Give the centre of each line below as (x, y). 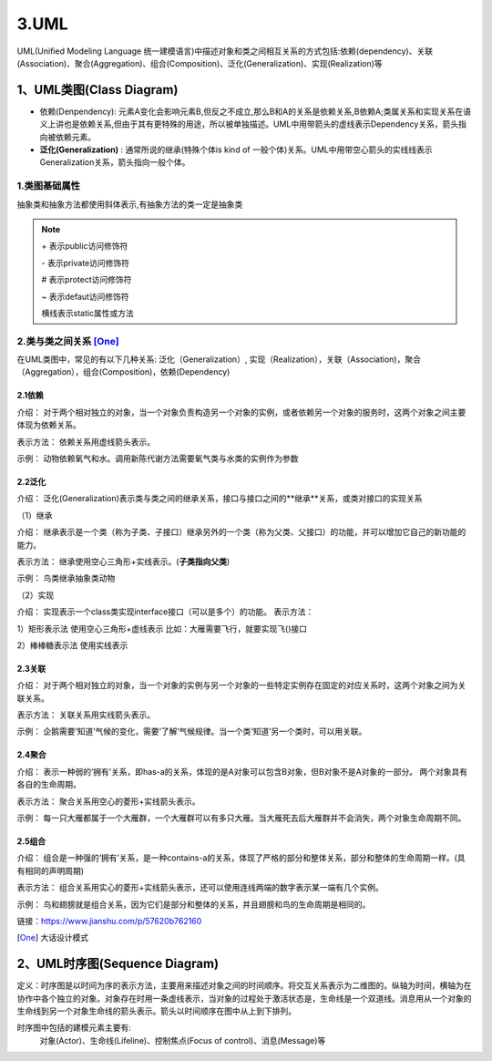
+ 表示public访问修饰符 (85, 246)
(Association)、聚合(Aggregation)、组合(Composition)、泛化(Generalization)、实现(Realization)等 (200, 63)
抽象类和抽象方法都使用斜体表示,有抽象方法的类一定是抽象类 (130, 204)
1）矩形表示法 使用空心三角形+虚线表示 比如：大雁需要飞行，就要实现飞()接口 (162, 628)
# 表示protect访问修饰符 (87, 280)
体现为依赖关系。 (49, 425)
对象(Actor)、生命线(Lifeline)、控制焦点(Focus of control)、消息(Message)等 (183, 1040)
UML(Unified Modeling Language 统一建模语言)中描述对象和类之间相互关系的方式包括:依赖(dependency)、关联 (225, 51)
